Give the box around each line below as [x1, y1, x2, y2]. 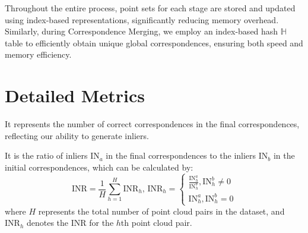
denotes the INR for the [26, 216, 114, 229]
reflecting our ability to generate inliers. [5, 129, 149, 141]
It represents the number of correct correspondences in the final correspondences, [5, 118, 300, 130]
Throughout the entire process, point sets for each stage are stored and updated [5, 2, 296, 14]
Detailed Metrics [5, 83, 145, 108]
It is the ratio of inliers [5, 149, 88, 162]
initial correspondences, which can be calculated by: [5, 160, 193, 173]
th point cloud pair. [120, 216, 192, 229]
